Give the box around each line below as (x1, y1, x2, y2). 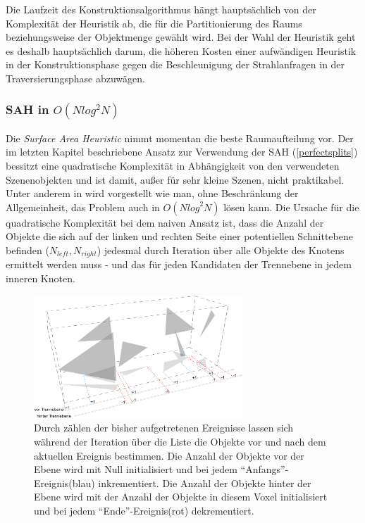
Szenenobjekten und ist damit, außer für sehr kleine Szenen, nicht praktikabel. (6, 172, 345, 187)
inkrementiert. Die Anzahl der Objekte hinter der (98, 475, 311, 490)
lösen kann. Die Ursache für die (223, 199, 359, 214)
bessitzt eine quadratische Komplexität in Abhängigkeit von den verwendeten (6, 158, 340, 172)
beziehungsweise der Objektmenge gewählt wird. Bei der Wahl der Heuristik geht (6, 30, 356, 44)
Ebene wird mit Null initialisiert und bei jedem (34, 462, 237, 477)
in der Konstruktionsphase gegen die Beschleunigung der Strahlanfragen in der (6, 57, 345, 72)
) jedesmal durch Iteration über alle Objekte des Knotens (97, 242, 345, 257)
